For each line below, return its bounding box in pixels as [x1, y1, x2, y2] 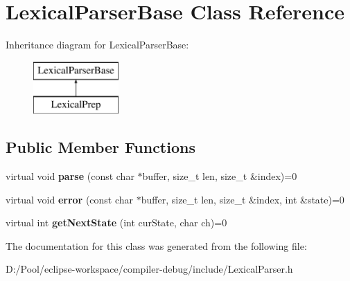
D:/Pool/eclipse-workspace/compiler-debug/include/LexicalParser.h [6, 262, 293, 276]
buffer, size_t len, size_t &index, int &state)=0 [141, 192, 344, 206]
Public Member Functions [6, 136, 195, 158]
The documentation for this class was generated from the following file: [6, 238, 307, 253]
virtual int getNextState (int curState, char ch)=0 [6, 215, 227, 230]
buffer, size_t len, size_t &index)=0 [142, 169, 297, 183]
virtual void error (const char [6, 192, 134, 206]
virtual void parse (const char [6, 169, 134, 183]
